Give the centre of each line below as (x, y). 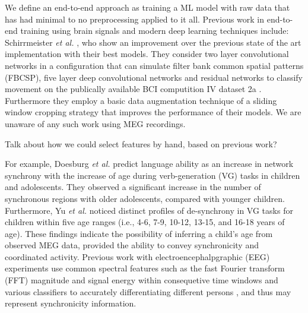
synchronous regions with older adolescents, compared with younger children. (145, 198)
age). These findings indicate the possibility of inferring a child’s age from (139, 233)
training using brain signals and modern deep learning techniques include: (155, 31)
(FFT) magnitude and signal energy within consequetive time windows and (142, 280)
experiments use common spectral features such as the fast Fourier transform (145, 268)
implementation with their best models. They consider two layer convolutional (147, 54)
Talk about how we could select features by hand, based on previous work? (141, 143)
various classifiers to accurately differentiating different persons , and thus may (148, 291)
